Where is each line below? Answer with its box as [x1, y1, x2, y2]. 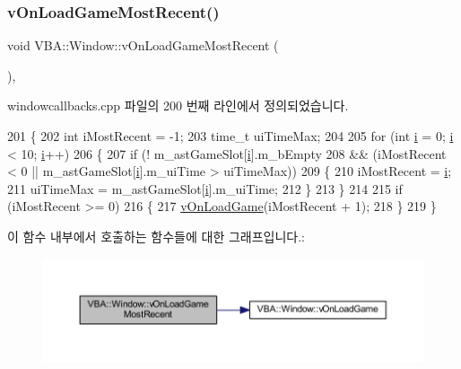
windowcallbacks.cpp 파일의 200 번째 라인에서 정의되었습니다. [7, 96, 349, 115]
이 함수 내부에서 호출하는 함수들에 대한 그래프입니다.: [7, 226, 305, 245]
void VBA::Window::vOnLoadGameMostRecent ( [7, 36, 279, 55]
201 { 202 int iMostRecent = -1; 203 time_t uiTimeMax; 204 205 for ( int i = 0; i [7, 127, 454, 145]
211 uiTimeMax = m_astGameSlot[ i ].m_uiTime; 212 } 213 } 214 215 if [7, 179, 403, 198]
